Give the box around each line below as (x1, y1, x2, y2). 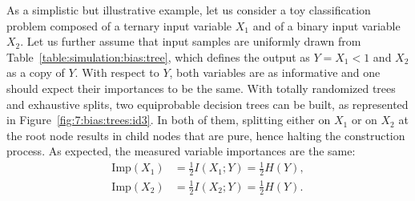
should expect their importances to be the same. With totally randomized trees (6, 79, 396, 96)
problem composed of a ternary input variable (6, 17, 232, 34)
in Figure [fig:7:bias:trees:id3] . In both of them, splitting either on (6, 111, 331, 128)
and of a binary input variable (252, 17, 401, 34)
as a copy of (6, 64, 65, 81)
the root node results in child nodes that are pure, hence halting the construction (6, 127, 405, 143)
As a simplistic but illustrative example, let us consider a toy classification (6, 2, 371, 18)
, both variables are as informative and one (169, 64, 381, 81)
